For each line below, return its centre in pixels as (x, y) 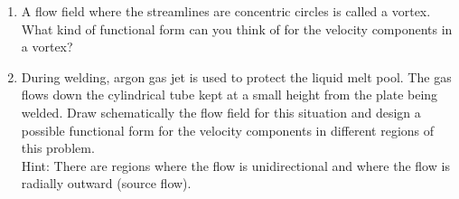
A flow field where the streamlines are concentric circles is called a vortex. (226, 11)
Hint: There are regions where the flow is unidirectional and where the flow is (235, 165)
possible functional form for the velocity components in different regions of (228, 130)
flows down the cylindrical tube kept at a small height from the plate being (229, 95)
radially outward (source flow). (106, 183)
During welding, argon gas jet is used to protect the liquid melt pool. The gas (236, 76)
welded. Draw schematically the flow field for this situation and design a (221, 112)
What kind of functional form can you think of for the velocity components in (237, 28)
